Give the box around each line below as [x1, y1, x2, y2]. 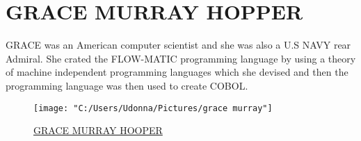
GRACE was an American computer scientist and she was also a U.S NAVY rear [6, 38, 351, 52]
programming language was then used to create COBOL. [6, 78, 248, 92]
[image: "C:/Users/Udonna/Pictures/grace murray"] [33, 103, 273, 113]
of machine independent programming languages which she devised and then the [6, 65, 348, 79]
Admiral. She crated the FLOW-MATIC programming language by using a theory [6, 51, 356, 65]
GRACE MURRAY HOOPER [33, 123, 163, 138]
